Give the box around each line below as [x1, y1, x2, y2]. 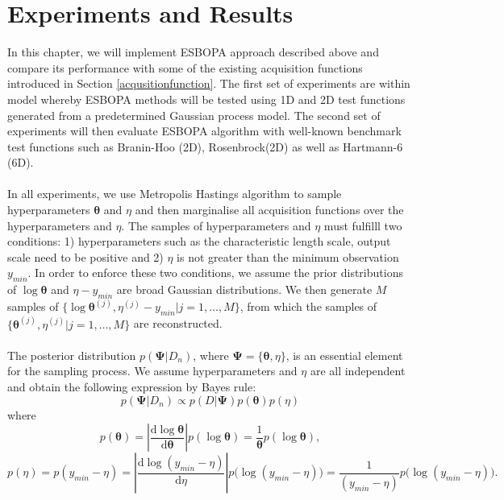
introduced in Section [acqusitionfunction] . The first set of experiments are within [7, 75, 410, 92]
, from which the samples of [240, 298, 377, 315]
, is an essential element [285, 346, 403, 363]
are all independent [310, 362, 406, 379]
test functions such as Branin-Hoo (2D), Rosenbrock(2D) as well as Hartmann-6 [7, 138, 403, 155]
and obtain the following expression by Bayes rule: [7, 378, 256, 395]
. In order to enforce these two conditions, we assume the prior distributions [27, 264, 403, 281]
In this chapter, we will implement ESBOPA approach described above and [7, 43, 379, 60]
